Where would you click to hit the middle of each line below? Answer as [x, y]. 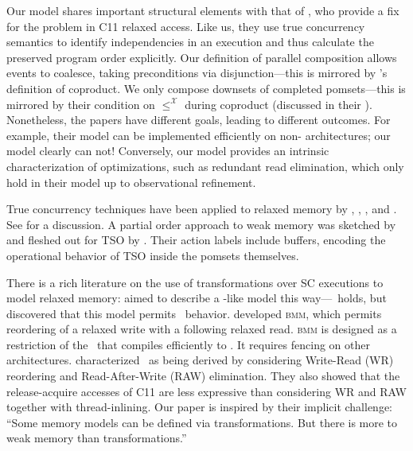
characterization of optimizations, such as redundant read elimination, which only [205, 166]
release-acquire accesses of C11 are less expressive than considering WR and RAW [206, 391]
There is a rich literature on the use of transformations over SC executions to [195, 282]
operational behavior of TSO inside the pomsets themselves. [153, 255]
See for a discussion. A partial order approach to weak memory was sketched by [201, 224]
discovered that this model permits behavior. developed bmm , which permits [194, 313]
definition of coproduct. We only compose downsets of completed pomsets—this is [206, 88]
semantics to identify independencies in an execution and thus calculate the [190, 42]
